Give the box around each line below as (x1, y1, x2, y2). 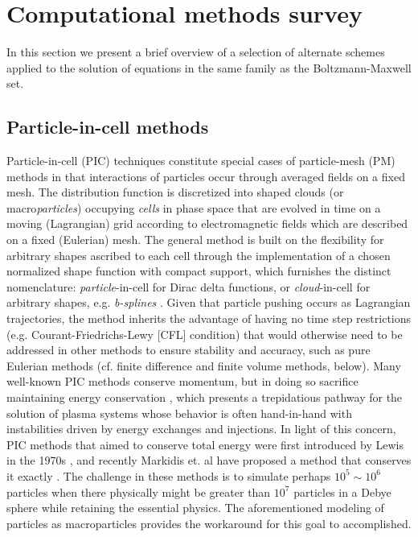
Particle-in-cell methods (6, 114, 209, 139)
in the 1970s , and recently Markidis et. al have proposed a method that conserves (6, 452, 412, 469)
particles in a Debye (293, 483, 391, 500)
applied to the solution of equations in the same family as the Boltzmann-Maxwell (6, 59, 412, 76)
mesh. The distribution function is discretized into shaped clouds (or (6, 184, 344, 200)
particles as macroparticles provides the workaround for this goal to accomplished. (6, 514, 412, 531)
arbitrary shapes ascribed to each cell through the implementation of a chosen (6, 246, 391, 263)
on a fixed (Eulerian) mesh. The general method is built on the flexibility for (6, 231, 384, 248)
